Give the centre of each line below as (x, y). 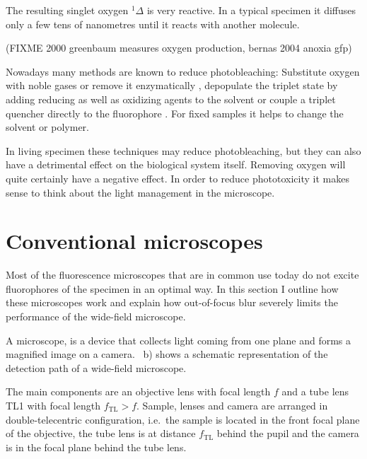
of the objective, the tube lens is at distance (101, 433)
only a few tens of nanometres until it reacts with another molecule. (153, 24)
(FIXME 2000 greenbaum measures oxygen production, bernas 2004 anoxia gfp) (179, 48)
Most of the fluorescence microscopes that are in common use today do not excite (182, 275)
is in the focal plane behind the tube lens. (96, 447)
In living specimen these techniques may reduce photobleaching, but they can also (183, 150)
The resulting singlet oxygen (67, 10)
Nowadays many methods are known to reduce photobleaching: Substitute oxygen (183, 71)
